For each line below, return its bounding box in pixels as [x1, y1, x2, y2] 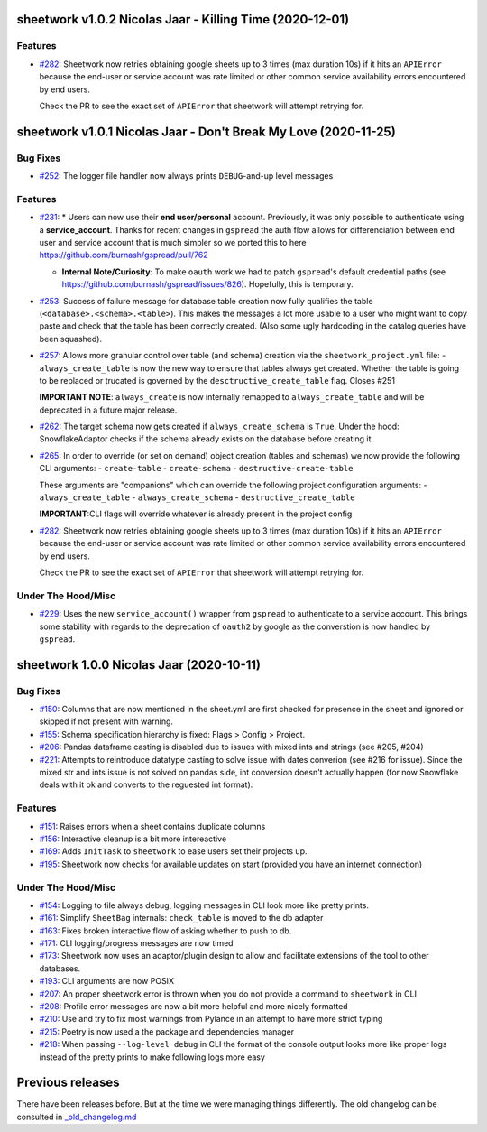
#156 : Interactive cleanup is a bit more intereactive [39, 833, 227, 844]
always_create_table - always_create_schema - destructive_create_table [39, 492, 355, 503]
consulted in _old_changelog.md [16, 1111, 137, 1122]
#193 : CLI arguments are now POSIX [39, 976, 175, 987]
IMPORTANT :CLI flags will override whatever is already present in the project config [39, 508, 353, 519]
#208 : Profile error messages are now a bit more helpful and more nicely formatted [39, 1001, 348, 1011]
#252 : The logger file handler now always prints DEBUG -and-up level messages [39, 171, 334, 181]
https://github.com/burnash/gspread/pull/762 [39, 249, 209, 261]
